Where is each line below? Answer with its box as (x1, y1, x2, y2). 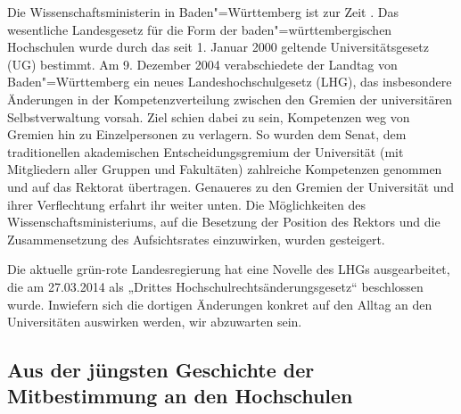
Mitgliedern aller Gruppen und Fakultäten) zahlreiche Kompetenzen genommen (7, 160, 442, 178)
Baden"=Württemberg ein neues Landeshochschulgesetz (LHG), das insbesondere (7, 72, 452, 91)
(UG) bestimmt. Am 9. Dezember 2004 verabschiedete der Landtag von (7, 54, 398, 73)
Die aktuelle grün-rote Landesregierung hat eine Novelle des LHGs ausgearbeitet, (7, 260, 450, 278)
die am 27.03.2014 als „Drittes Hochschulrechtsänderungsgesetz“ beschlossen (7, 277, 424, 295)
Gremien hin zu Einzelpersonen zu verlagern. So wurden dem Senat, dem (7, 125, 407, 144)
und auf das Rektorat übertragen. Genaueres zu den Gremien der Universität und (7, 177, 455, 195)
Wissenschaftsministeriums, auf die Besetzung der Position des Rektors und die (7, 212, 440, 231)
